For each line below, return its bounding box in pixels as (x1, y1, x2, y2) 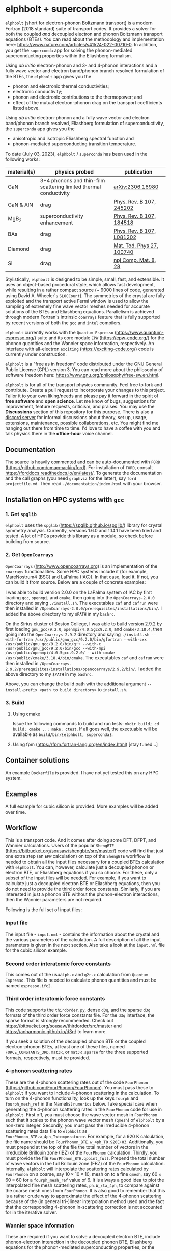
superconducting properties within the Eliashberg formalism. (5, 52, 132, 59)
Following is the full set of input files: (5, 906, 82, 913)
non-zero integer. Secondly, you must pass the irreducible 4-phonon (5, 1122, 149, 1129)
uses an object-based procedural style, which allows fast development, (5, 281, 155, 287)
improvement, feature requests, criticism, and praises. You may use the (5, 403, 155, 409)
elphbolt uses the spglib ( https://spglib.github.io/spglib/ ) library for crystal (5, 522, 163, 528)
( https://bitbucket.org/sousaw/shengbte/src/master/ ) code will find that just (5, 848, 164, 854)
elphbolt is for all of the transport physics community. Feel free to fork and (5, 381, 162, 388)
